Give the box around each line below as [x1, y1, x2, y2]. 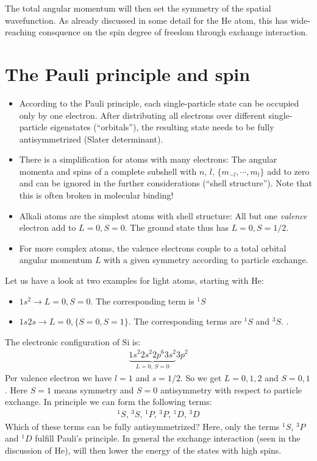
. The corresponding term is [90, 294, 194, 307]
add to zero [267, 164, 310, 177]
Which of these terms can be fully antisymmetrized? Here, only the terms [5, 420, 280, 432]
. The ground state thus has [124, 221, 229, 234]
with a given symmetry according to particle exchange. [104, 253, 308, 266]
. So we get [180, 371, 222, 384]
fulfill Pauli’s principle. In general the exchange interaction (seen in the [35, 432, 301, 445]
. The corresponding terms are [128, 315, 241, 328]
